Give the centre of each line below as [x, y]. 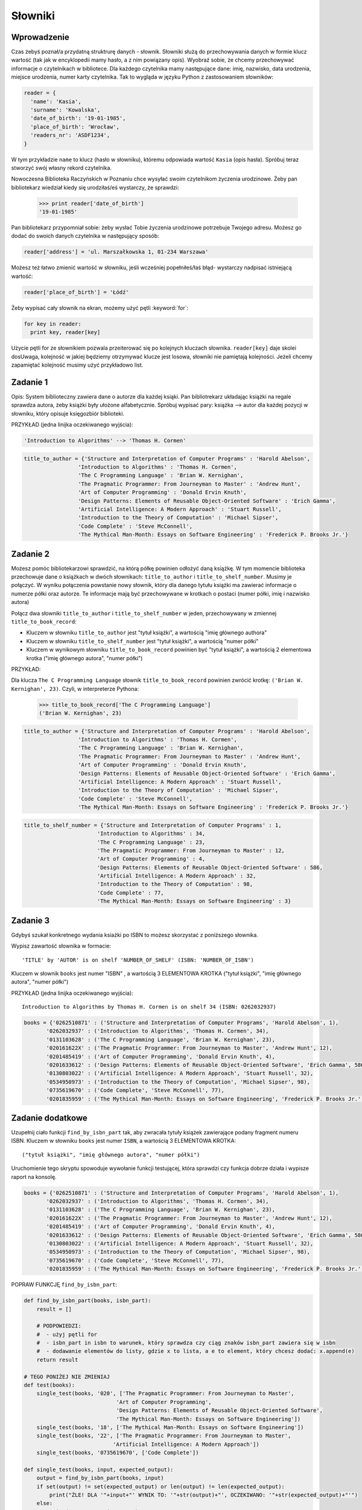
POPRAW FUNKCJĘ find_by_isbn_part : [64, 1285]
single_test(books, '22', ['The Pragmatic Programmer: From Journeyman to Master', [164, 1436]
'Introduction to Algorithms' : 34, [151, 834]
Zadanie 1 [30, 382]
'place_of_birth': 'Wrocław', [75, 127]
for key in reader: [52, 324]
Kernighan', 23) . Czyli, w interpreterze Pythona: [75, 689]
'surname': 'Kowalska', [65, 110]
